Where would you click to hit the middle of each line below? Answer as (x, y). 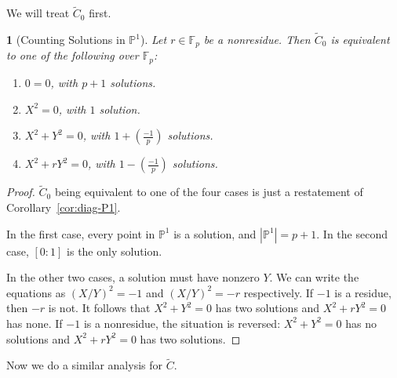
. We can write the (314, 277)
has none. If (35, 323)
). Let (153, 40)
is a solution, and (215, 233)
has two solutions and (268, 308)
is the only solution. (115, 251)
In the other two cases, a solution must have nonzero (133, 277)
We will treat (38, 13)
